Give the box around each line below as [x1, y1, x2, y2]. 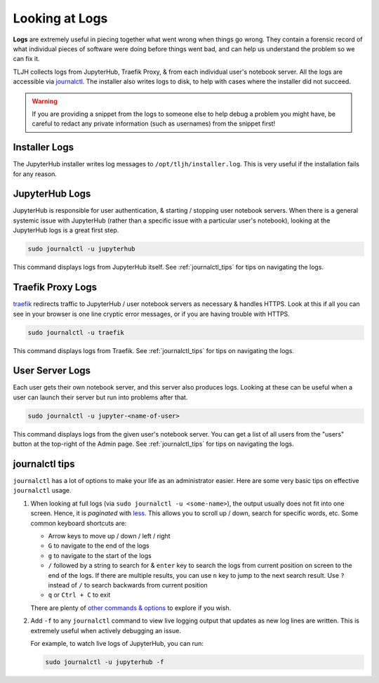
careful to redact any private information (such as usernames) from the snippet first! [32, 119, 276, 128]
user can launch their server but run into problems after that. [13, 393, 188, 402]
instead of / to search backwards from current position [48, 581, 208, 589]
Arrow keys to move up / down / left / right [48, 532, 171, 541]
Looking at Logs [13, 11, 108, 26]
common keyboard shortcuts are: [30, 519, 127, 527]
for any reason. [13, 169, 58, 178]
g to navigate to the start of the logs [48, 551, 152, 559]
